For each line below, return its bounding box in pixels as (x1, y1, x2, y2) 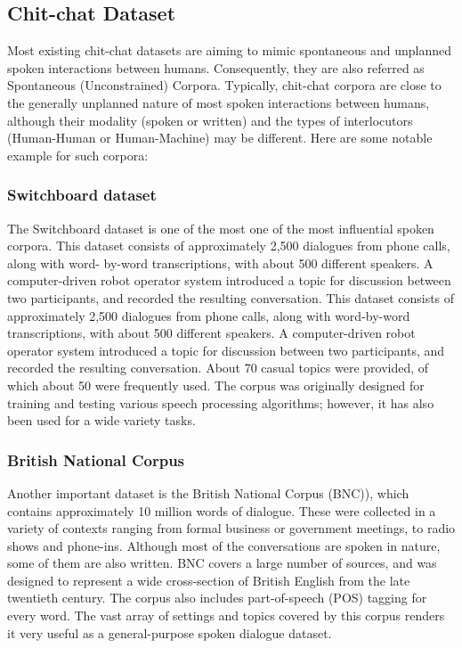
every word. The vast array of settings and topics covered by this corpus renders (7, 606, 445, 625)
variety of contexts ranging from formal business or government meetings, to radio (7, 519, 456, 537)
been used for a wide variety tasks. (7, 411, 196, 430)
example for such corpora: (7, 145, 149, 164)
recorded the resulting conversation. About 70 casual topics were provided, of (7, 358, 429, 377)
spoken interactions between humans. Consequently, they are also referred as (7, 58, 425, 77)
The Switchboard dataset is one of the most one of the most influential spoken (7, 218, 434, 237)
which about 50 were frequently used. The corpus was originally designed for (7, 375, 425, 394)
